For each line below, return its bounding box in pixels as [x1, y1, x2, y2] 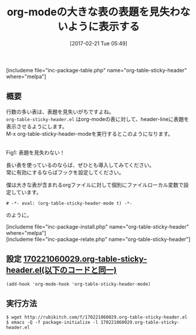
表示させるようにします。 [6, 123, 67, 130]
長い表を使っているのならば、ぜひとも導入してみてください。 [6, 161, 155, 168]
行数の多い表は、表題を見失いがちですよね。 [6, 108, 114, 115]
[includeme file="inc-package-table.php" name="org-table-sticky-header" [6, 66, 187, 73]
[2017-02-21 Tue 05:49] [69, 39, 128, 47]
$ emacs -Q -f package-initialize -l [6, 320, 99, 326]
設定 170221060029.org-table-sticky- [6, 254, 147, 264]
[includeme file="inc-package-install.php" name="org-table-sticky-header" [6, 223, 190, 230]
